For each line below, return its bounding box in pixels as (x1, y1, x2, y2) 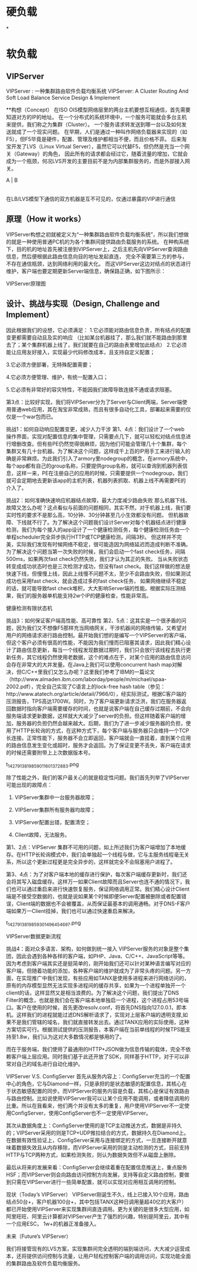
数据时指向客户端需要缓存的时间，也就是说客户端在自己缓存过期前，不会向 (11, 705, 191, 712)
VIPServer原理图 (6, 280, 46, 287)
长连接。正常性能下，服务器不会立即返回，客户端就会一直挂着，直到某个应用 (6, 734, 191, 741)
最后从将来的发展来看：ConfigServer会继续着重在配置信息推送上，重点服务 (6, 1164, 188, 1171)
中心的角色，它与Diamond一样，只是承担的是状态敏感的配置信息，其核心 (6, 1080, 182, 1087)
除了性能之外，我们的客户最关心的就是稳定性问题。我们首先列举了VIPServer (6, 774, 190, 781)
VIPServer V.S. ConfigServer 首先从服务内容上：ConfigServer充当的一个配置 (6, 1073, 191, 1080)
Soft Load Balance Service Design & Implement (6, 94, 120, 101)
